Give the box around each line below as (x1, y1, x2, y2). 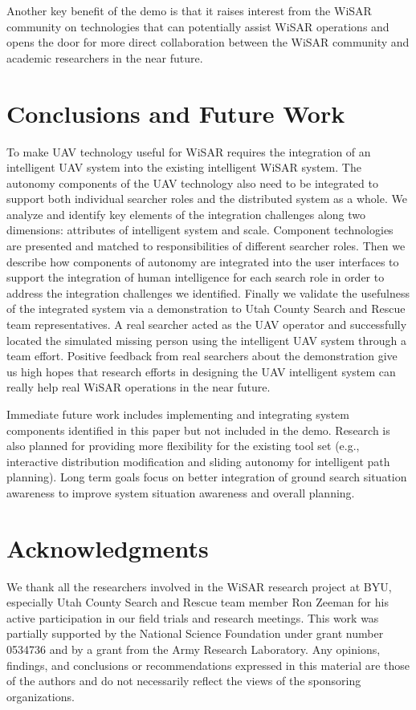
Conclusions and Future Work (6, 96, 345, 129)
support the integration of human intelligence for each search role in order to (6, 269, 385, 286)
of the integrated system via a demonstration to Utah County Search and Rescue (6, 300, 406, 317)
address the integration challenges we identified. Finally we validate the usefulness (6, 284, 410, 301)
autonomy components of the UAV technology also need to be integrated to (6, 174, 378, 191)
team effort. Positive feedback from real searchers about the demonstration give (6, 347, 398, 364)
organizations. (6, 688, 75, 704)
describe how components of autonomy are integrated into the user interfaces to (6, 253, 399, 270)
